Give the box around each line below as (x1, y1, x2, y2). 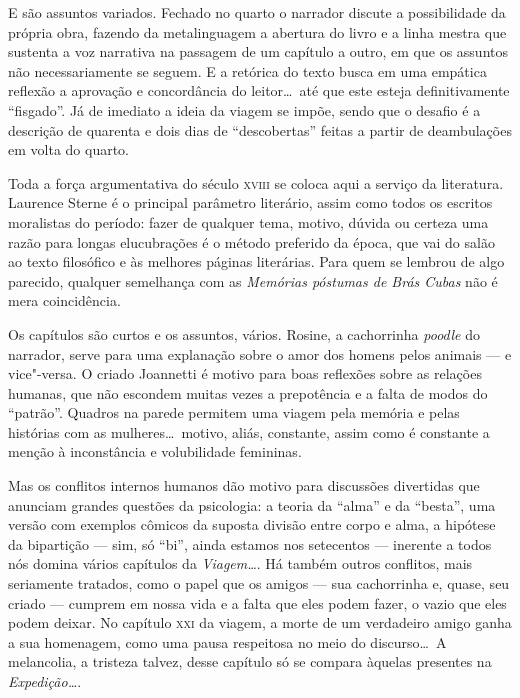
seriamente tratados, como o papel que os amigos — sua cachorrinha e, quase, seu (8, 573, 510, 594)
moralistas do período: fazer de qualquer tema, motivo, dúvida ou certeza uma (8, 211, 489, 232)
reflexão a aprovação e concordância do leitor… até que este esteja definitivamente (8, 80, 510, 101)
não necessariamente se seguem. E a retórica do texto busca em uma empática (8, 60, 487, 81)
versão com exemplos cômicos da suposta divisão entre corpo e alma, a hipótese (8, 514, 496, 535)
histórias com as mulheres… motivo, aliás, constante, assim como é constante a (8, 421, 490, 442)
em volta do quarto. (8, 139, 129, 160)
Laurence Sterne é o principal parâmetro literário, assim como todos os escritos (8, 192, 493, 213)
